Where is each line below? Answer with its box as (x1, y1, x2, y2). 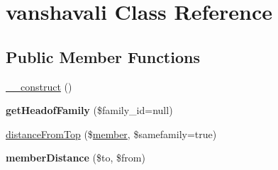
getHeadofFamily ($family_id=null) (6, 103, 173, 118)
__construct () (6, 79, 72, 93)
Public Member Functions (6, 45, 200, 67)
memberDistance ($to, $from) (6, 150, 145, 165)
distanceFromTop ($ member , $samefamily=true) (6, 126, 217, 141)
